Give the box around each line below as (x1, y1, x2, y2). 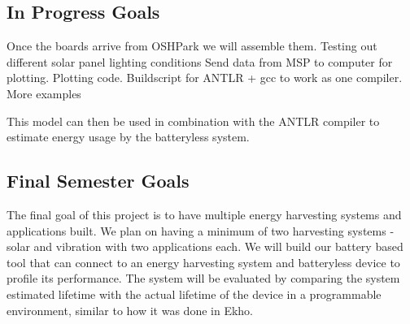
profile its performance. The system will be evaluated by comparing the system (7, 270, 400, 287)
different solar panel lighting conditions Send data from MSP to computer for (7, 53, 393, 70)
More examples (7, 84, 81, 102)
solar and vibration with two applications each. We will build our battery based (7, 238, 403, 255)
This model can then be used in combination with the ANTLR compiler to (7, 112, 380, 129)
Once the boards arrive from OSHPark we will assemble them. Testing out (7, 37, 377, 54)
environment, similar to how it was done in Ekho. (7, 301, 253, 318)
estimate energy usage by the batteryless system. (7, 128, 250, 145)
